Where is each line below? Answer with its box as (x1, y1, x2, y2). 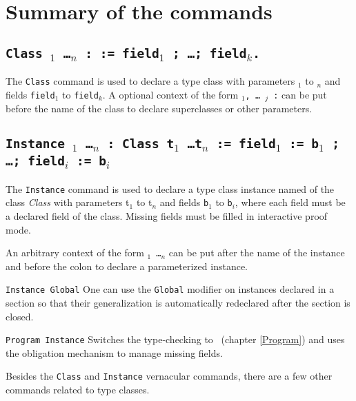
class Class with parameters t (6, 195, 130, 209)
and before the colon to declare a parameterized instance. (6, 258, 248, 273)
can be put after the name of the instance (168, 245, 345, 260)
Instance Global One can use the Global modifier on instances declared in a (6, 282, 335, 296)
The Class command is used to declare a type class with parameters (6, 74, 295, 88)
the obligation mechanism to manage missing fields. (6, 345, 223, 360)
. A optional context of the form (102, 87, 239, 101)
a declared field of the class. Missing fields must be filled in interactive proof (6, 208, 328, 223)
